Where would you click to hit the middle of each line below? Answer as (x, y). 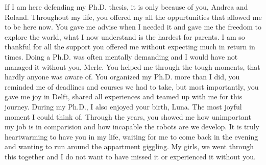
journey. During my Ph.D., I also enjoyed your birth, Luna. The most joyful (123, 106)
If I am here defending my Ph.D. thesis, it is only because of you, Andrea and (126, 7)
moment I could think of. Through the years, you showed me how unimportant (128, 116)
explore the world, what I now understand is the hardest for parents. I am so (125, 36)
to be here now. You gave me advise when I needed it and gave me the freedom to (133, 27)
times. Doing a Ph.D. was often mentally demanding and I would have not (121, 56)
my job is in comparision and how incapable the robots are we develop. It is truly (132, 127)
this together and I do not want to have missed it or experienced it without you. (130, 156)
